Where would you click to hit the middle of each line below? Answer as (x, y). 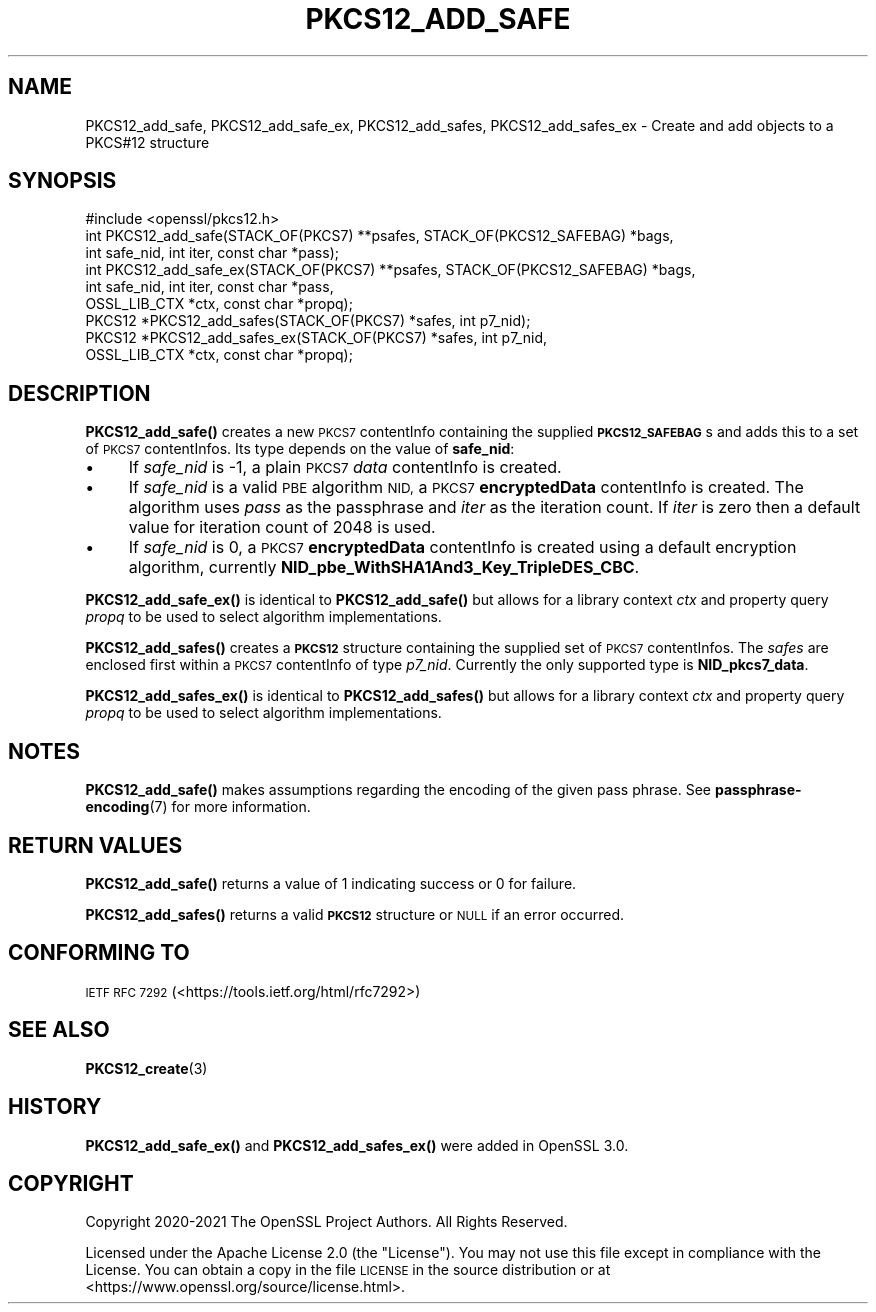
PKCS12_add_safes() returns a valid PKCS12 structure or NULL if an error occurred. (355, 914)
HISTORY (55, 1107)
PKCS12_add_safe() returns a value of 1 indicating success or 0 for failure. (331, 883)
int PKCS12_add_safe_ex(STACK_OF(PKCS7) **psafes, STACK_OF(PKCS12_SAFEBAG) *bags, (390, 270)
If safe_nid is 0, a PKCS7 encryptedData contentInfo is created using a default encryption (462, 547)
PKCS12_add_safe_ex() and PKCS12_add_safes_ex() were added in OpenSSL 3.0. (357, 1145)
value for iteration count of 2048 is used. (282, 527)
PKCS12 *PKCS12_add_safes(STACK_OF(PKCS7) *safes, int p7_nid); (308, 321)
